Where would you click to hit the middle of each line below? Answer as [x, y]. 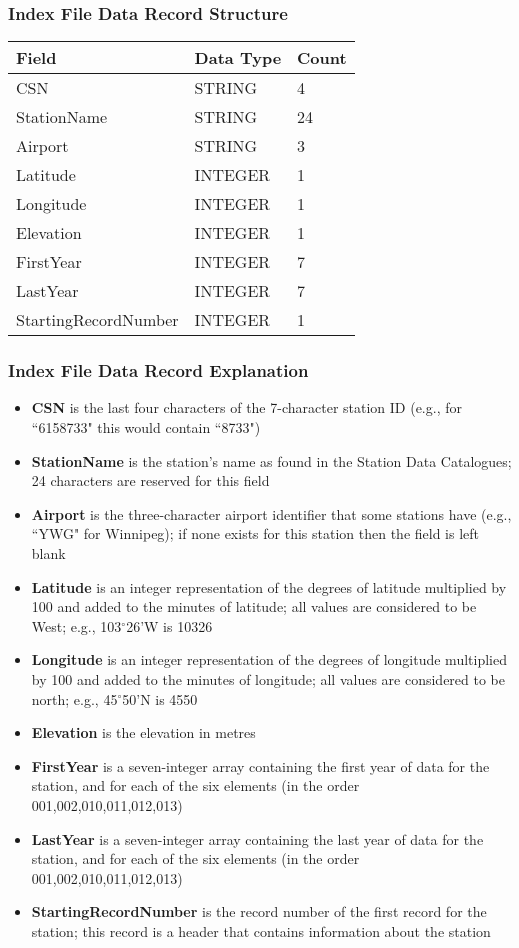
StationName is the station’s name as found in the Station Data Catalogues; [271, 460]
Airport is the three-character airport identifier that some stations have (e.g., [271, 513]
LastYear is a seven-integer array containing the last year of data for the [257, 838]
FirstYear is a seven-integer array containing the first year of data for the [260, 765]
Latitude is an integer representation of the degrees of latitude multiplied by [269, 586]
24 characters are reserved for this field [150, 480]
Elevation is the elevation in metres [143, 732]
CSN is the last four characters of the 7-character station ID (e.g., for [246, 407]
